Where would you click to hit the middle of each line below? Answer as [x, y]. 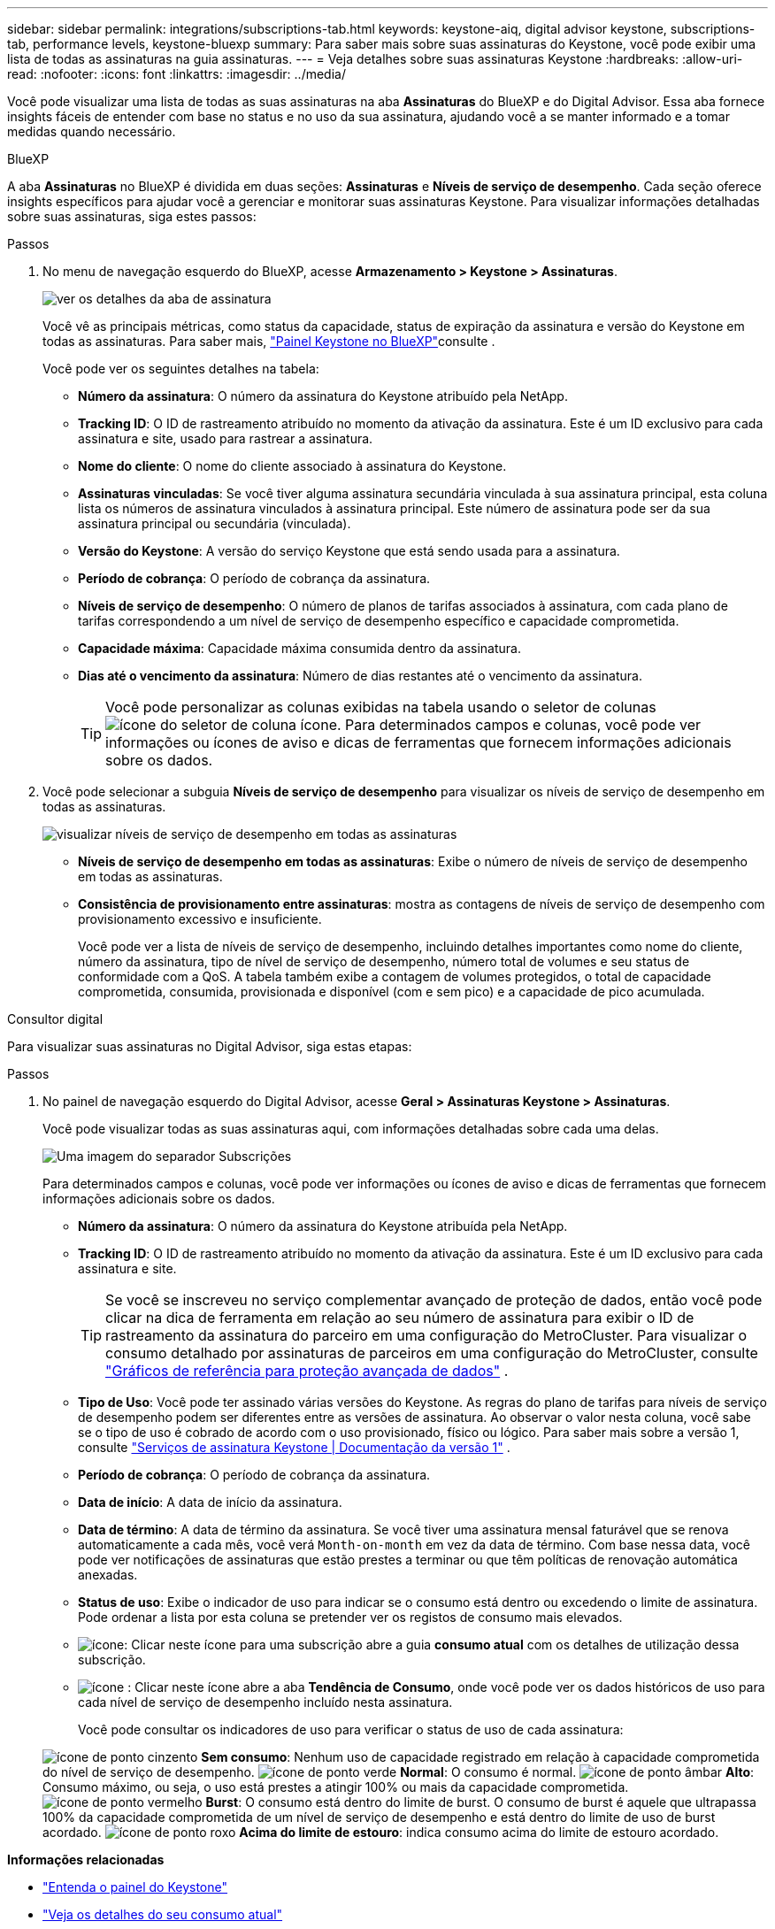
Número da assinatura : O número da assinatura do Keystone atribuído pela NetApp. [323, 396]
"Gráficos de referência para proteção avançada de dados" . [307, 1371]
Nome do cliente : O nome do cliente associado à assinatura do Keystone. [292, 466]
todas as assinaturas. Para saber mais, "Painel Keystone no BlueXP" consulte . [269, 341]
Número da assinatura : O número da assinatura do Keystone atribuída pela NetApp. [323, 1226]
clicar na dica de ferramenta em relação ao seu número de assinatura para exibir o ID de [400, 1318]
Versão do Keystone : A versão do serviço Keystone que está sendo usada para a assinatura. [349, 551]
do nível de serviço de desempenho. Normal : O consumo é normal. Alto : [399, 1772]
